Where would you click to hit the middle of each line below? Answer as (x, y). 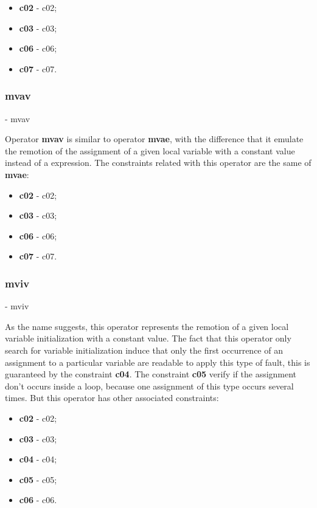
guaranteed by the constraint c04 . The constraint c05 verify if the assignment (151, 374)
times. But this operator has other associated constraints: (112, 398)
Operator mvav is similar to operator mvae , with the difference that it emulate (154, 139)
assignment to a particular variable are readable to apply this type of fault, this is (158, 362)
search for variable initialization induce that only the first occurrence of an (144, 350)
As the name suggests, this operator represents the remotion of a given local (147, 326)
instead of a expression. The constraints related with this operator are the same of (158, 163)
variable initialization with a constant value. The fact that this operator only (148, 338)
